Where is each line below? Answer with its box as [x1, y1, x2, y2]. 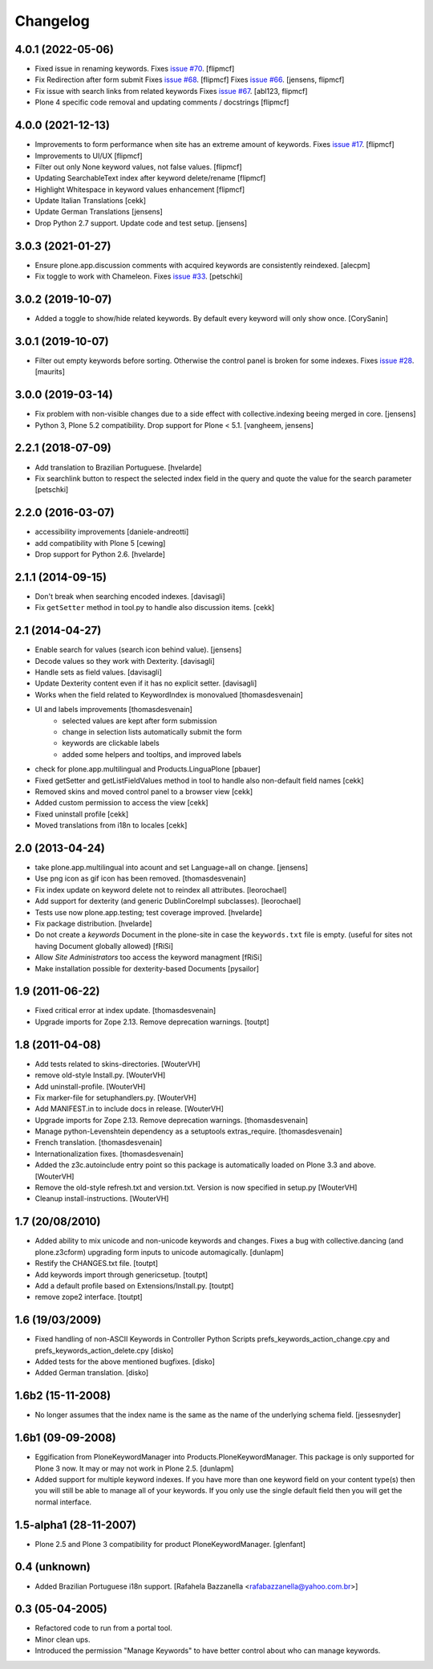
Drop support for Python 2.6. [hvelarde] [34, 550, 166, 560]
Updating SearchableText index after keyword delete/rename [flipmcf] [34, 173, 266, 183]
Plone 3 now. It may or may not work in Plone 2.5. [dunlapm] [34, 1463, 234, 1473]
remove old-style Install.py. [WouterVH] [34, 1070, 166, 1080]
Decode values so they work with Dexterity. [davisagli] [34, 656, 216, 666]
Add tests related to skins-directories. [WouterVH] [34, 1059, 200, 1069]
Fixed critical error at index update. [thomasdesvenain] [34, 1006, 216, 1016]
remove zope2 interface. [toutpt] [34, 1292, 144, 1302]
